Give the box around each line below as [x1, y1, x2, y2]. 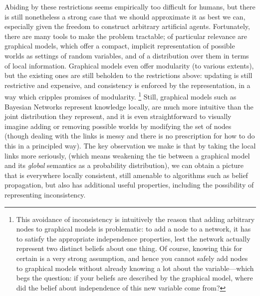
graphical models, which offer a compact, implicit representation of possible [4, 40, 235, 51]
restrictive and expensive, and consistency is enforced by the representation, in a [4, 79, 251, 90]
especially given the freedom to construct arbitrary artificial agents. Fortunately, [4, 21, 250, 31]
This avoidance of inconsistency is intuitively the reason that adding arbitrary [16, 213, 255, 224]
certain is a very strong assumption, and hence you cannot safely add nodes [16, 252, 248, 263]
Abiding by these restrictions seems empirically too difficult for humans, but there [4, 1, 256, 11]
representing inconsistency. [4, 189, 86, 199]
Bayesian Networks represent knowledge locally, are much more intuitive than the [4, 101, 254, 111]
